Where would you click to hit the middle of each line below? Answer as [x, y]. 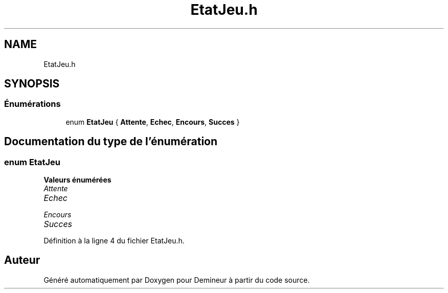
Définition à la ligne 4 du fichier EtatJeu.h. [114, 241]
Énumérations [32, 104]
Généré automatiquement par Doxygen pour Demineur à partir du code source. [177, 280]
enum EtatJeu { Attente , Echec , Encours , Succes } [153, 122]
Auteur [22, 260]
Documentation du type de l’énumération [111, 142]
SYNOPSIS [32, 84]
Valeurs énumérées [77, 180]
